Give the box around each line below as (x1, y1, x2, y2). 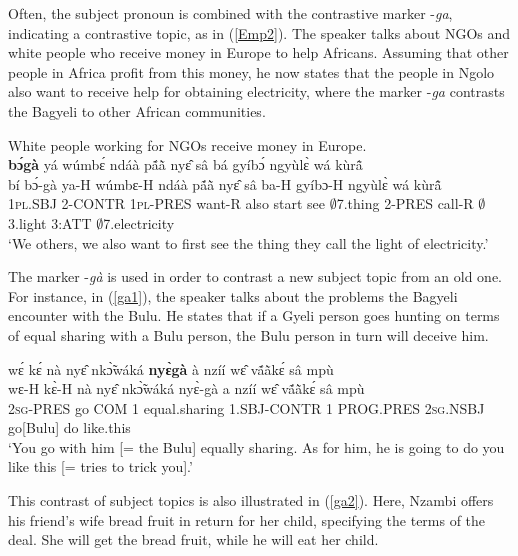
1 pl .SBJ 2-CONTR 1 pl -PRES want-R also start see (8, 193, 326, 214)
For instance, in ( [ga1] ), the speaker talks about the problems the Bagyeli (8, 285, 458, 306)
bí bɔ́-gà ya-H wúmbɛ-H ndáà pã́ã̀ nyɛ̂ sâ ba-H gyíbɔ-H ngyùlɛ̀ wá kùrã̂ (8, 173, 442, 194)
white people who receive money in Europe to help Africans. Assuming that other (8, 42, 509, 63)
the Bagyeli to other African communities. (8, 100, 266, 121)
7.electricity (103, 212, 175, 233)
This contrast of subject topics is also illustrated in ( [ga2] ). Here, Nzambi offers (8, 490, 494, 511)
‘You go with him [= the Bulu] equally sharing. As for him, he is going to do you (8, 436, 505, 457)
